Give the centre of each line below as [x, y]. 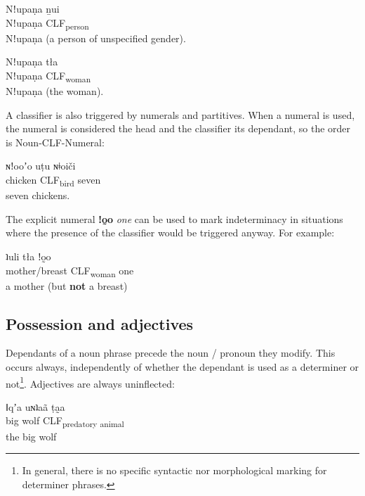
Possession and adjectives [100, 323]
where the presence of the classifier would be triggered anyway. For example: [170, 233]
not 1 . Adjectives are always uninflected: [90, 382]
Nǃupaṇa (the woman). [55, 91]
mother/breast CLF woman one [70, 271]
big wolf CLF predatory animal [65, 421]
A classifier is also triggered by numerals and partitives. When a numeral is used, [180, 114]
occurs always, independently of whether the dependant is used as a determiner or [182, 367]
